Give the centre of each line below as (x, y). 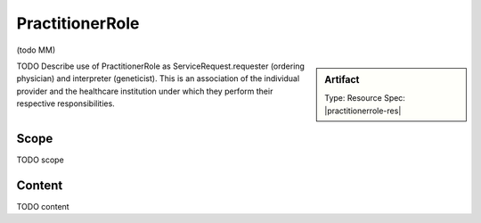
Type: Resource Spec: (365, 98)
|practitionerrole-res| (363, 111)
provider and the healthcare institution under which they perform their (145, 91)
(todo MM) (36, 50)
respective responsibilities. (65, 103)
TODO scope (40, 160)
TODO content (43, 206)
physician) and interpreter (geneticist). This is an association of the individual (158, 78)
